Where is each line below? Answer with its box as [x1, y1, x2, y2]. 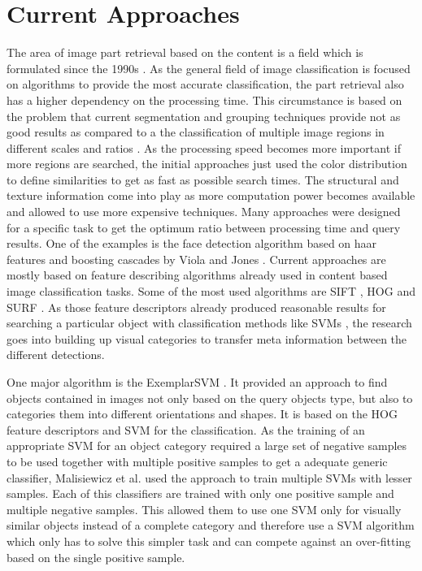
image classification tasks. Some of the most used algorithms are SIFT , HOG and [7, 283, 415, 300]
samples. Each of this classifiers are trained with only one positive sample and [7, 485, 394, 502]
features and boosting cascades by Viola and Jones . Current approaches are [7, 250, 386, 267]
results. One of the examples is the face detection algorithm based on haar [7, 235, 377, 252]
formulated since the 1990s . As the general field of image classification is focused [7, 59, 411, 76]
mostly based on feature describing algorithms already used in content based [7, 266, 388, 283]
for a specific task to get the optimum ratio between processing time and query [7, 218, 401, 236]
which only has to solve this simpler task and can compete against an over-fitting [7, 532, 411, 549]
